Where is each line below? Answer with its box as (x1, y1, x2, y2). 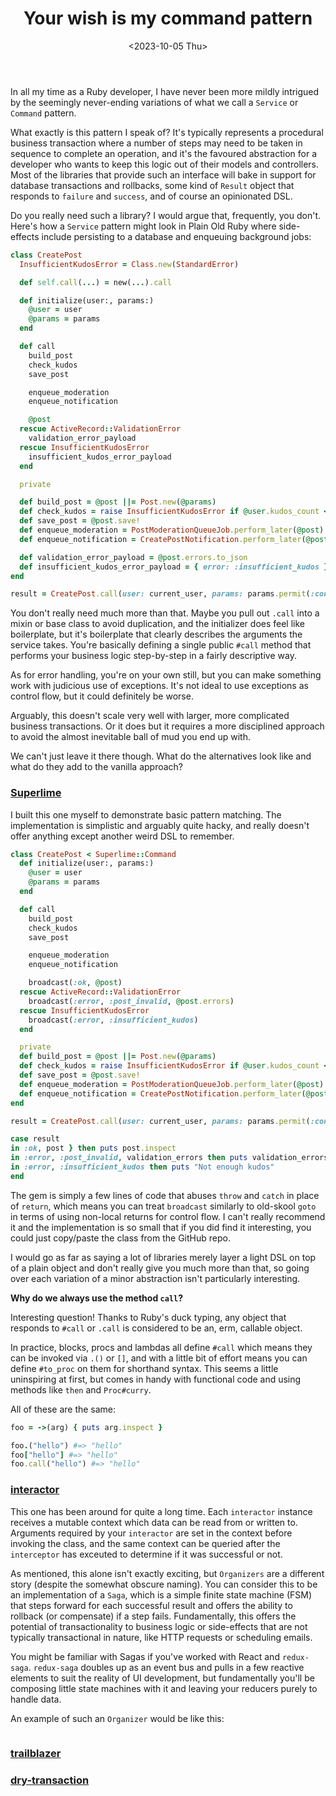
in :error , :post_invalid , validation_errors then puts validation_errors (10, 1153, 329, 1163)
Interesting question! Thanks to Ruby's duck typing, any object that (10, 1311, 287, 1323)
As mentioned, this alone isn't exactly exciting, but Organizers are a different (10, 1567, 325, 1579)
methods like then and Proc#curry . (10, 1383, 152, 1396)
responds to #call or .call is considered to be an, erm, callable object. (10, 1322, 303, 1334)
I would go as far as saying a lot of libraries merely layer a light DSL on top (10, 1251, 317, 1263)
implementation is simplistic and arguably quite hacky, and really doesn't (10, 819, 310, 831)
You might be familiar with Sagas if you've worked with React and (10, 1650, 280, 1662)
